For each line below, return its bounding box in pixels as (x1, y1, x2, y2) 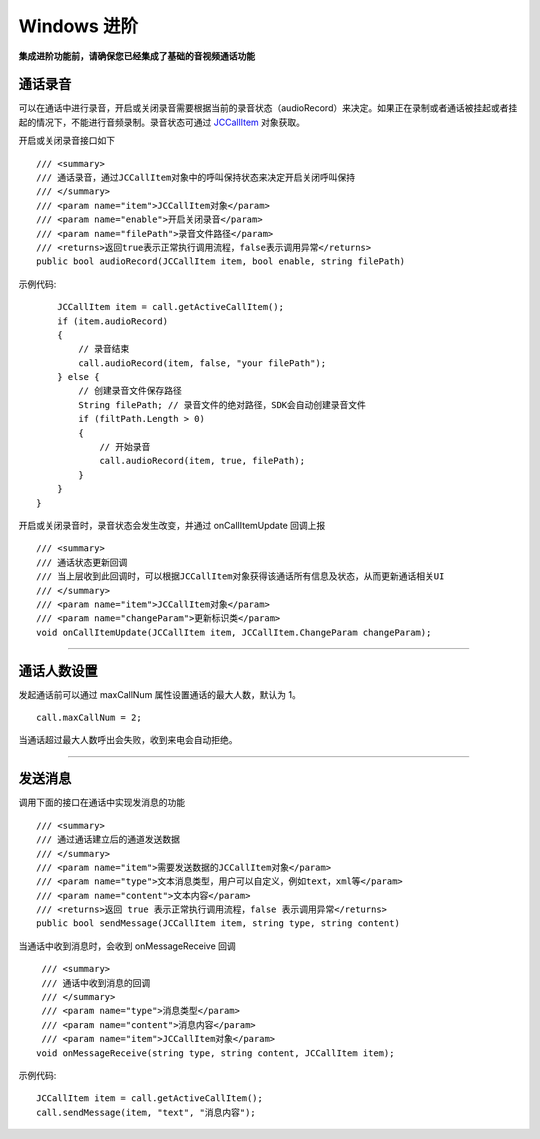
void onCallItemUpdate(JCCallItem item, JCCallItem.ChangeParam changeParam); (36, 626, 432, 638)
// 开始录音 (99, 441, 151, 453)
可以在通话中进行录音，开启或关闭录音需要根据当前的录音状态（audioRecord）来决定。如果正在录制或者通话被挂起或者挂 (18, 102, 518, 114)
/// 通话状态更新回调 (36, 556, 128, 568)
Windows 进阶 (18, 15, 139, 37)
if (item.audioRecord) (56, 315, 169, 327)
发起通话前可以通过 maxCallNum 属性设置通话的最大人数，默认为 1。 (18, 688, 302, 700)
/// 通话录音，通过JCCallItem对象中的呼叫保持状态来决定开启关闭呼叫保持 (36, 172, 356, 184)
